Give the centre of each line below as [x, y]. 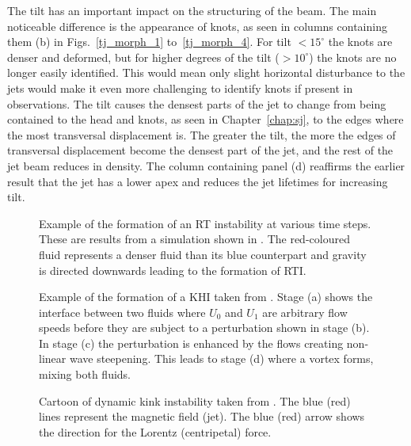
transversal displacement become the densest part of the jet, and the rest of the [200, 150]
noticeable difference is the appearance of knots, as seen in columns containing [197, 26]
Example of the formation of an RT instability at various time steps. [205, 223]
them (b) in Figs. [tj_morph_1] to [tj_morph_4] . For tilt [149, 42]
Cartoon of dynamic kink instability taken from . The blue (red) [195, 400]
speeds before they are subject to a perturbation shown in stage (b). [204, 328]
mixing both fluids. [85, 374]
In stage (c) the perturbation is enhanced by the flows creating [191, 343]
